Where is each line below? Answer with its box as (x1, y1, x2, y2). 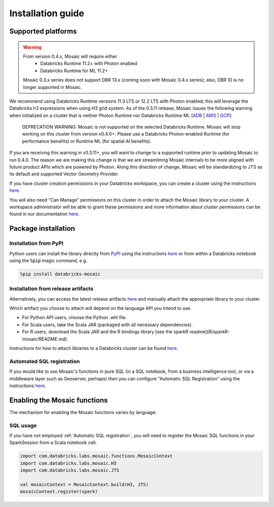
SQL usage (9, 422, 37, 429)
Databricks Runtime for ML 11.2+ (40, 68, 108, 74)
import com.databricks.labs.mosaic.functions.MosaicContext (20, 453, 173, 459)
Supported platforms (9, 27, 77, 36)
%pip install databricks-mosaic (20, 271, 101, 277)
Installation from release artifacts (9, 285, 93, 292)
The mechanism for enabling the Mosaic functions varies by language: (9, 409, 157, 415)
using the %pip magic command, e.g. (9, 257, 87, 264)
